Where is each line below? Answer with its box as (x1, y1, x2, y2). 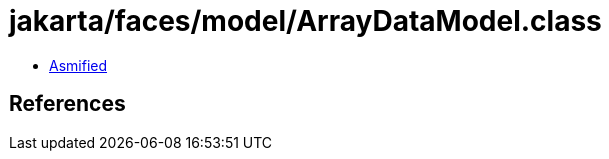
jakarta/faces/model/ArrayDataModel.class (9, 4, 602, 38)
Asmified (49, 56, 108, 74)
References (9, 91, 126, 117)
